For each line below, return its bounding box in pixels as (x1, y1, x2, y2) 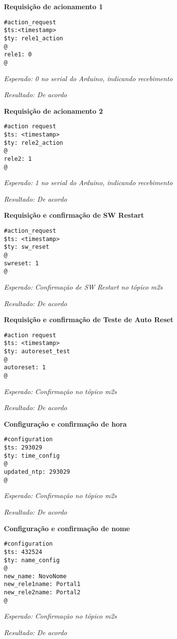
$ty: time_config (4, 452, 60, 459)
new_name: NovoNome (4, 572, 67, 580)
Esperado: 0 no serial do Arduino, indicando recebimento (4, 73, 173, 83)
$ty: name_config (4, 556, 60, 564)
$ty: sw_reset (4, 243, 50, 251)
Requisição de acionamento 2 (4, 105, 103, 116)
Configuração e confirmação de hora (4, 418, 127, 429)
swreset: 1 (4, 259, 39, 267)
